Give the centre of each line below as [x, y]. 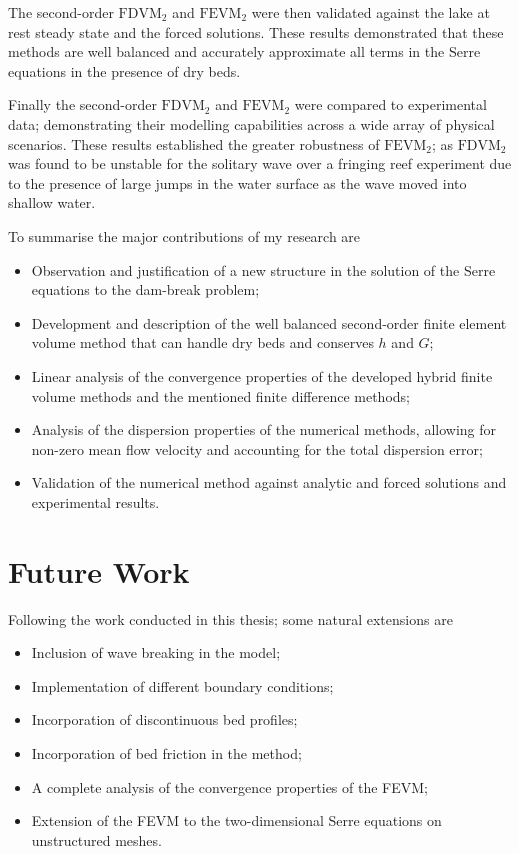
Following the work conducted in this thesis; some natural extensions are [230, 618]
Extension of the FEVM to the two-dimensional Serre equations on [236, 820]
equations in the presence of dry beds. [124, 70]
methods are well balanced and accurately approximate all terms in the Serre [244, 51]
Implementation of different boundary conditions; [182, 685]
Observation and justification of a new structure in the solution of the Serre [263, 269]
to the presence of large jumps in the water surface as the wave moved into [237, 182]
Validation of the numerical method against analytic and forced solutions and [269, 482]
